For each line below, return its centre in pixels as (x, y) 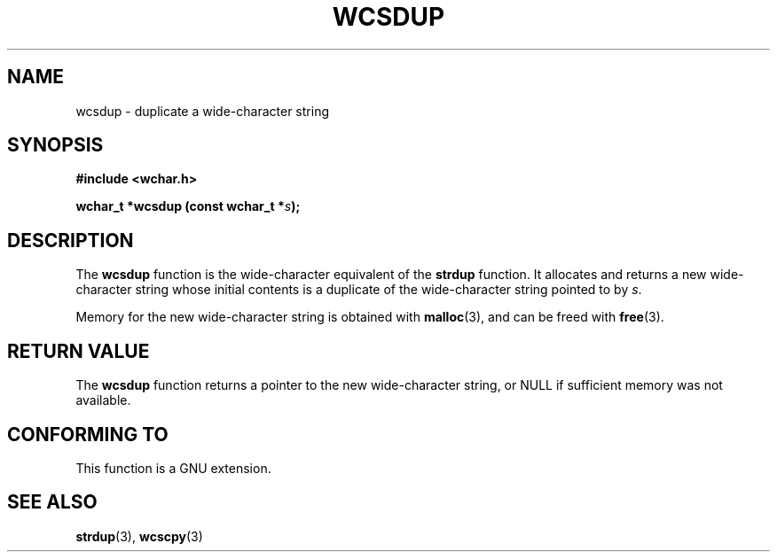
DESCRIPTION (71, 240)
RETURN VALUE (78, 351)
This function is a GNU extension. (173, 468)
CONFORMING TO (88, 434)
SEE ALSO (52, 502)
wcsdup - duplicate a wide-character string (202, 111)
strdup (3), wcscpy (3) (139, 536)
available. (103, 400)
